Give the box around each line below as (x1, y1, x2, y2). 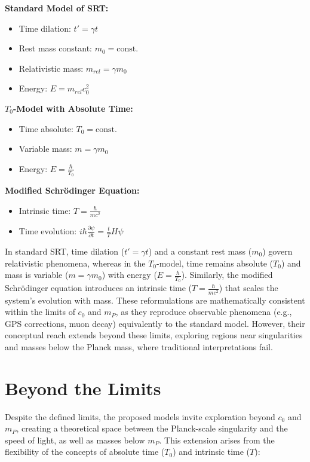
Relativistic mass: (19, 62, 84, 74)
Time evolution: (19, 224, 77, 237)
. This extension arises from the (159, 433, 275, 446)
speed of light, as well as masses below (5, 433, 145, 446)
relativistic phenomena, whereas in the (5, 256, 146, 269)
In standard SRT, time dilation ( (5, 245, 125, 258)
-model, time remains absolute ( (156, 256, 274, 269)
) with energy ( (102, 268, 157, 281)
